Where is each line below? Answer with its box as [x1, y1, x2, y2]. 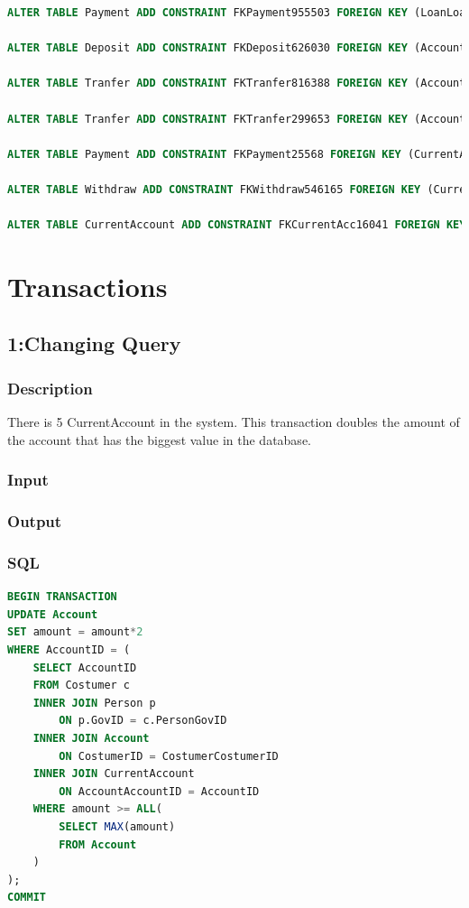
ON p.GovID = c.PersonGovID [59, 714, 227, 727]
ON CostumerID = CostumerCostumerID [59, 749, 279, 763]
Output [7, 510, 62, 533]
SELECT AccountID [32, 661, 137, 674]
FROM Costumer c [32, 679, 131, 692]
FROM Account [59, 838, 137, 851]
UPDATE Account [7, 607, 98, 621]
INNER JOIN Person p [32, 696, 156, 709]
